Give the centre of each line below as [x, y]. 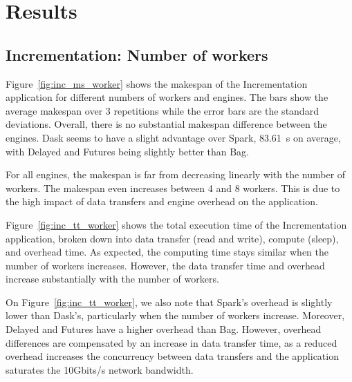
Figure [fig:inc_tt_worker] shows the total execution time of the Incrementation [176, 224]
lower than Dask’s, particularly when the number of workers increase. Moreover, [175, 315]
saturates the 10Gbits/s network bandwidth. [100, 369]
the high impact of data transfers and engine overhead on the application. [162, 201]
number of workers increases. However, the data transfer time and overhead [165, 265]
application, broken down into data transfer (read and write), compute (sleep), [172, 238]
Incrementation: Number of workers [137, 54]
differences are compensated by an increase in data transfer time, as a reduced [172, 342]
